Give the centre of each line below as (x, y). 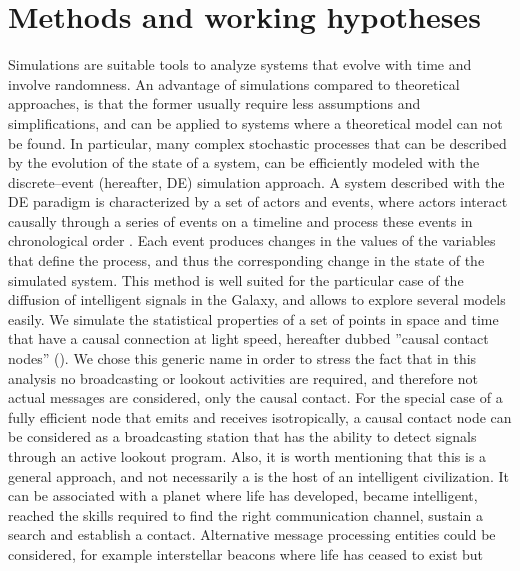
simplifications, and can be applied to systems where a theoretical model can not (255, 122)
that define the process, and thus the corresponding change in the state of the (246, 260)
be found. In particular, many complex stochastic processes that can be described (257, 142)
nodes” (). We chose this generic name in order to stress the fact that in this (242, 358)
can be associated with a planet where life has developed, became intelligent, (243, 495)
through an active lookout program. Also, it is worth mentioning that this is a (247, 456)
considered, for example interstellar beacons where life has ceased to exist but (246, 553)
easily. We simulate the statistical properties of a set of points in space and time (253, 318)
